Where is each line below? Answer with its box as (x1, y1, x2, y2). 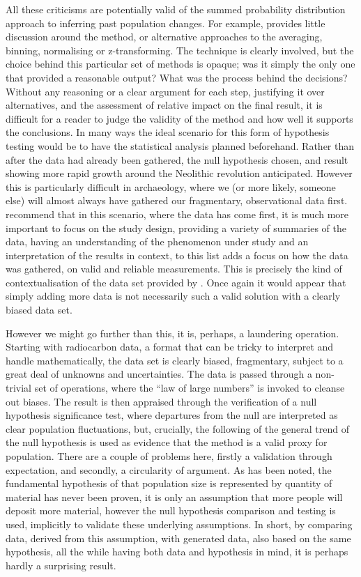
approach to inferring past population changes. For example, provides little (6, 15, 325, 30)
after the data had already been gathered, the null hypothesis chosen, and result (6, 152, 348, 167)
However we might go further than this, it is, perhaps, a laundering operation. (6, 325, 339, 340)
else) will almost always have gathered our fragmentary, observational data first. (6, 193, 348, 208)
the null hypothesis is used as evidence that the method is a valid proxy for (6, 435, 328, 449)
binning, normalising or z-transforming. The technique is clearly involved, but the (6, 43, 354, 57)
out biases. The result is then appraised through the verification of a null (6, 394, 317, 408)
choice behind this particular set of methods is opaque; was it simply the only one (6, 56, 355, 71)
